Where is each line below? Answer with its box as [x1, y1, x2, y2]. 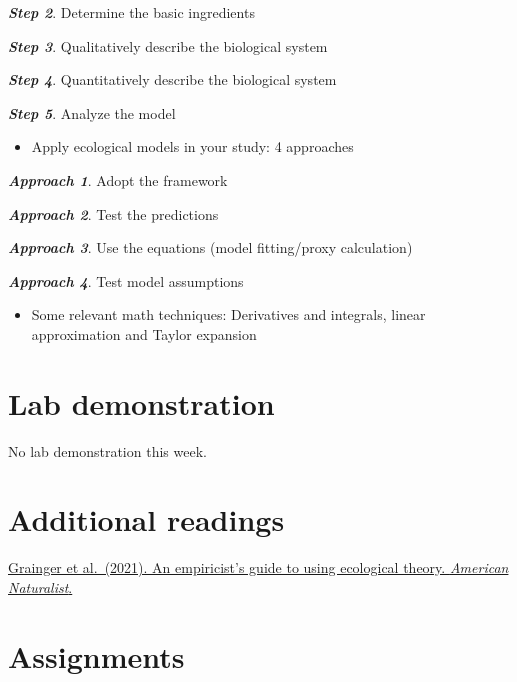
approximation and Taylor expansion [31, 323, 257, 344]
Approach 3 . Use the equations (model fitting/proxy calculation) [8, 237, 413, 258]
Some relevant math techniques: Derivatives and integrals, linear [31, 304, 426, 325]
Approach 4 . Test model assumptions [8, 270, 244, 291]
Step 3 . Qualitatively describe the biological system [8, 35, 328, 56]
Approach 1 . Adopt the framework [8, 169, 228, 190]
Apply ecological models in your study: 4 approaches [31, 136, 354, 157]
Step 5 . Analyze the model [8, 102, 176, 123]
